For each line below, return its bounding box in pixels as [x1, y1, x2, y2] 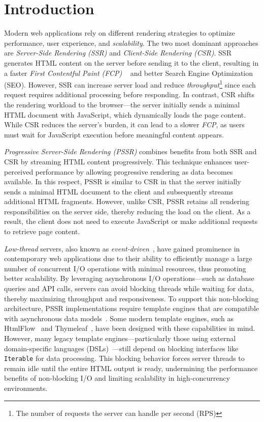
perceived [4, 166, 34, 177]
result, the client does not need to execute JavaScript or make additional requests [4, 216, 258, 227]
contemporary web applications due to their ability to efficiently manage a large [4, 253, 252, 264]
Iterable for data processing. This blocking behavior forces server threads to [4, 353, 245, 363]
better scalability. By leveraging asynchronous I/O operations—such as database [4, 273, 254, 284]
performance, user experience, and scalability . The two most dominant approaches [4, 37, 258, 48]
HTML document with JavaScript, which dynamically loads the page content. [4, 109, 246, 120]
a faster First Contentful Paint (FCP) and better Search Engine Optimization [4, 67, 253, 78]
